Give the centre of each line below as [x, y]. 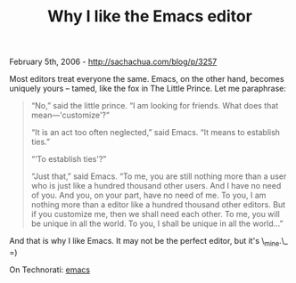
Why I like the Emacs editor [150, 16]
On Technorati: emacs [50, 270]
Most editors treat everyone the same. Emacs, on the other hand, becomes [147, 79]
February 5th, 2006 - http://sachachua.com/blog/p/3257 [113, 62]
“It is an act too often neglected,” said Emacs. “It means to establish [156, 133]
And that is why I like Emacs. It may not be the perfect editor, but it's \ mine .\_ [148, 242]
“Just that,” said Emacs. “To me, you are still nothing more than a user [159, 176]
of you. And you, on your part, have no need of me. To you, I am [148, 195]
